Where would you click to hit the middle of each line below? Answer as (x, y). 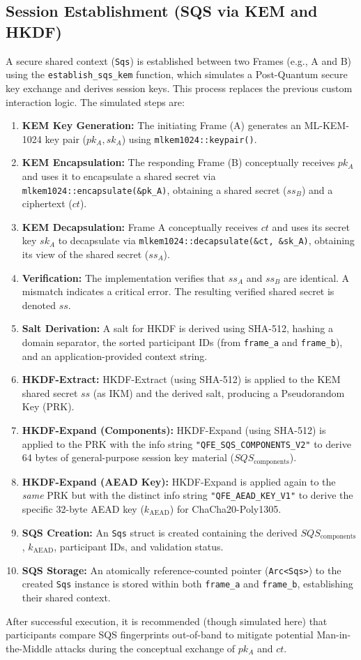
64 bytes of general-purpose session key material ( (128, 457)
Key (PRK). (48, 406)
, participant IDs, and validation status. (139, 547)
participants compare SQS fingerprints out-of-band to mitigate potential (160, 635)
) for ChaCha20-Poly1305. (225, 508)
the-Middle (29, 648)
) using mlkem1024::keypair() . (189, 138)
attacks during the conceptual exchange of (145, 648)
